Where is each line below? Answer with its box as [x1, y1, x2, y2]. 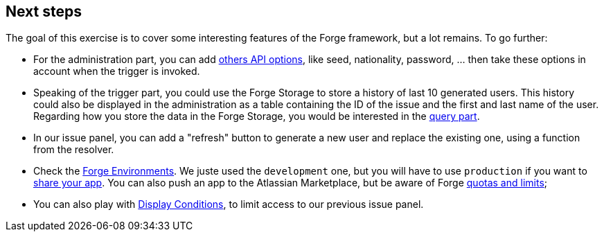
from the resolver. [33, 143, 114, 156]
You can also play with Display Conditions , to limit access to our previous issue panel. [33, 198, 424, 211]
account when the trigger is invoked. [33, 65, 200, 78]
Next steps [6, 3, 82, 20]
